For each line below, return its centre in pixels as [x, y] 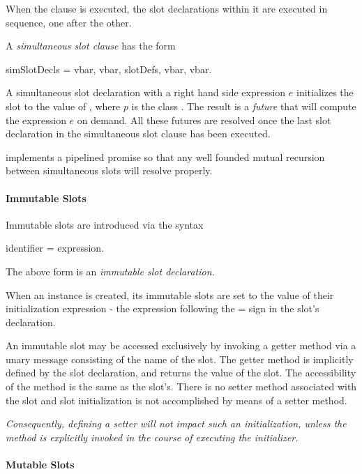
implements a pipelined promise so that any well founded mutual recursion [165, 156]
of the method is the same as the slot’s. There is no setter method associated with [181, 387]
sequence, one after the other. [69, 22]
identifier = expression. [55, 248]
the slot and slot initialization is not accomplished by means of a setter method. [176, 400]
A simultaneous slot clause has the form [91, 46]
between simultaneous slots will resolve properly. [109, 170]
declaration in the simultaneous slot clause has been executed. [138, 133]
